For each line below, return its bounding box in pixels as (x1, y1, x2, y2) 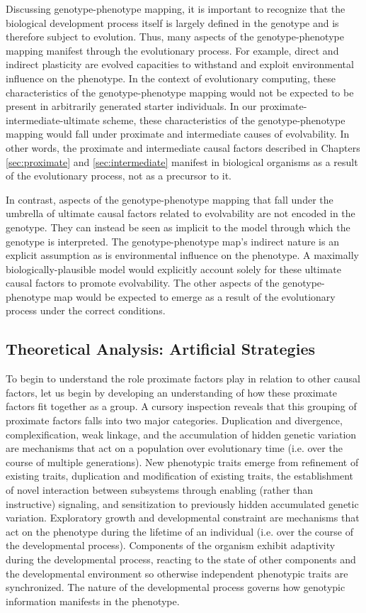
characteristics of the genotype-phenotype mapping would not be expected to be (6, 84, 354, 99)
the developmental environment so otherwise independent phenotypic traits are (6, 565, 348, 580)
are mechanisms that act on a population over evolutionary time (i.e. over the (6, 441, 343, 455)
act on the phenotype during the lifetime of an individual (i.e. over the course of (6, 524, 354, 539)
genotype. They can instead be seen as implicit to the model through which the (6, 219, 350, 234)
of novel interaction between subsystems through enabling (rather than (6, 482, 314, 497)
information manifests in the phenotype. (6, 593, 180, 608)
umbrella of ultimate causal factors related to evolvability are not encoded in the (6, 206, 355, 221)
